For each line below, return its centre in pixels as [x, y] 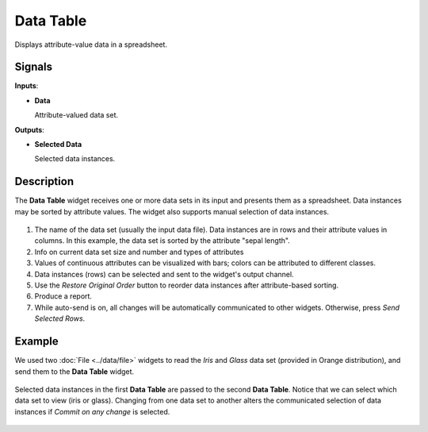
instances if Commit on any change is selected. [92, 411]
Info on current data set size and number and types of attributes [139, 252]
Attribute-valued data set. [76, 115]
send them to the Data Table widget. [75, 371]
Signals [34, 67]
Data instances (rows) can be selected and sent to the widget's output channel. [164, 274]
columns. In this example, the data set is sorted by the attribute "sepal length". [162, 241]
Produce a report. [63, 296]
